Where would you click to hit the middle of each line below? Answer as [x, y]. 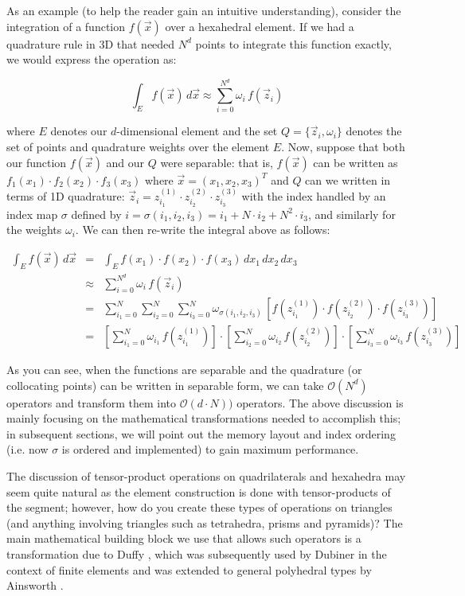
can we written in [348, 179]
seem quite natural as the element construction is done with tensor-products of [199, 491]
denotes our [79, 131]
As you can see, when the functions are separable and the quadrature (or [184, 370]
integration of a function [66, 26]
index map [32, 214]
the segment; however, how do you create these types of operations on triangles [199, 507]
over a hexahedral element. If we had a [260, 26]
